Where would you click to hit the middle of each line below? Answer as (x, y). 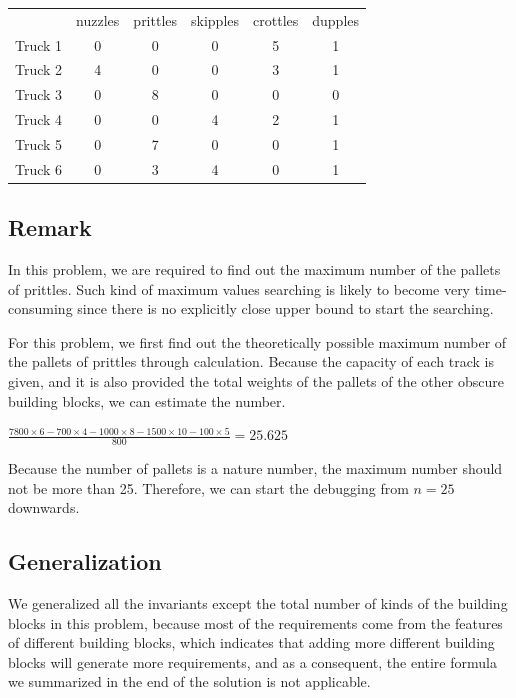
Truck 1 (39, 44)
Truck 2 (39, 69)
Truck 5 (39, 143)
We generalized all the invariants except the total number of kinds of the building (258, 603)
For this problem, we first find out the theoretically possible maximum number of (257, 341)
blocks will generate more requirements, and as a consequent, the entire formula (252, 661)
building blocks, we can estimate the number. (147, 400)
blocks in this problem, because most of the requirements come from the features (255, 622)
